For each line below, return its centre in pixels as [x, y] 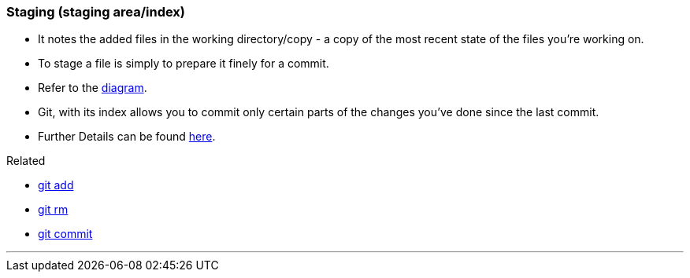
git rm [53, 210]
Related [26, 161]
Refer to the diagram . [93, 88]
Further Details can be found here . [127, 137]
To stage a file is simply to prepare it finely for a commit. [184, 64]
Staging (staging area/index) [96, 12]
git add [56, 185]
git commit [65, 234]
